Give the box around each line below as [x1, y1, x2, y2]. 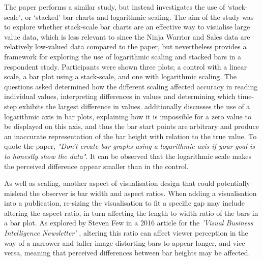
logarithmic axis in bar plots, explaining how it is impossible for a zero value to [4, 111, 251, 121]
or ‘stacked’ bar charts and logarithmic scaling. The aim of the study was [25, 11, 254, 22]
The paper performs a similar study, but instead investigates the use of [4, 2, 225, 12]
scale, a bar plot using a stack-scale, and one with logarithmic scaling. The [4, 71, 237, 82]
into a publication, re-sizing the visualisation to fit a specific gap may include [4, 198, 245, 208]
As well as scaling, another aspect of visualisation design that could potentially [4, 178, 250, 188]
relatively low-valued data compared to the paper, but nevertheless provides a [4, 41, 247, 52]
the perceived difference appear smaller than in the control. [4, 160, 189, 171]
